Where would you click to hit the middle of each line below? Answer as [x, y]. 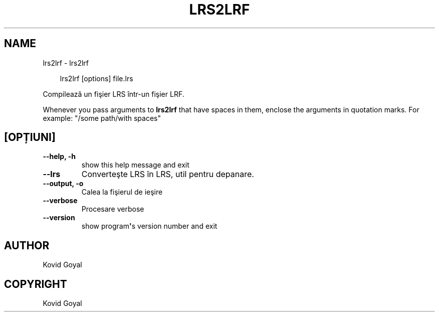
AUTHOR [27, 245]
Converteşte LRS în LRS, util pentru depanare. [168, 174]
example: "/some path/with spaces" [102, 118]
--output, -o [63, 184]
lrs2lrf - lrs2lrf [66, 63]
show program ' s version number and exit [149, 226]
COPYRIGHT [36, 284]
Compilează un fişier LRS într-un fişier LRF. [114, 94]
